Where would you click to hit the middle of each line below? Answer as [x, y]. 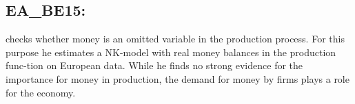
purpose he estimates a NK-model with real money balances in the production [171, 52]
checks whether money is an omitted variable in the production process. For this [175, 39]
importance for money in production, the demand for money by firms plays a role [177, 78]
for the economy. [41, 92]
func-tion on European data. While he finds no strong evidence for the [154, 65]
